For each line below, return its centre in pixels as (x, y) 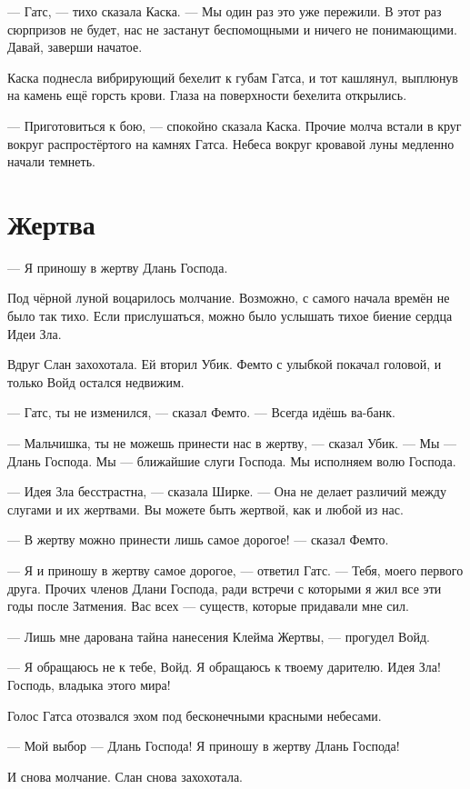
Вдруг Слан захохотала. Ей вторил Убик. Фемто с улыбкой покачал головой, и (225, 364)
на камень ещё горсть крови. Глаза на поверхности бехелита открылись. (207, 95)
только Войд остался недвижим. (96, 381)
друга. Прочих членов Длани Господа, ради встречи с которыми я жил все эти (225, 588)
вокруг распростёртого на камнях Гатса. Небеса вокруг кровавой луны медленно (231, 143)
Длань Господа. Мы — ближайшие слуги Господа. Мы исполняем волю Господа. (232, 460)
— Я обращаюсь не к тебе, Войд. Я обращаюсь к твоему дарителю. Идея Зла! (224, 667)
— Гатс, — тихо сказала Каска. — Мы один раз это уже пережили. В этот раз (225, 11)
